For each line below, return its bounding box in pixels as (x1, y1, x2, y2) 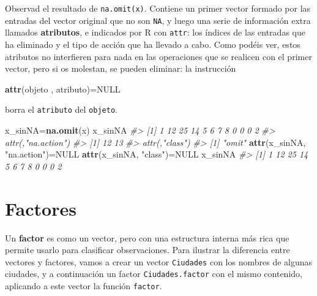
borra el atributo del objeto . (5, 103, 117, 116)
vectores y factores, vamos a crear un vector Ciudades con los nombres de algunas (5, 255, 313, 268)
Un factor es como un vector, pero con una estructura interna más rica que (5, 231, 289, 244)
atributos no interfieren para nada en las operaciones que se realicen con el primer (5, 50, 312, 63)
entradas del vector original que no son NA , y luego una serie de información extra (5, 13, 311, 26)
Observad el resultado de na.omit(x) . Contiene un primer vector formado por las (5, 2, 311, 14)
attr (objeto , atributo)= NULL (5, 82, 121, 95)
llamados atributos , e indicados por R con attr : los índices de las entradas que (5, 26, 305, 39)
